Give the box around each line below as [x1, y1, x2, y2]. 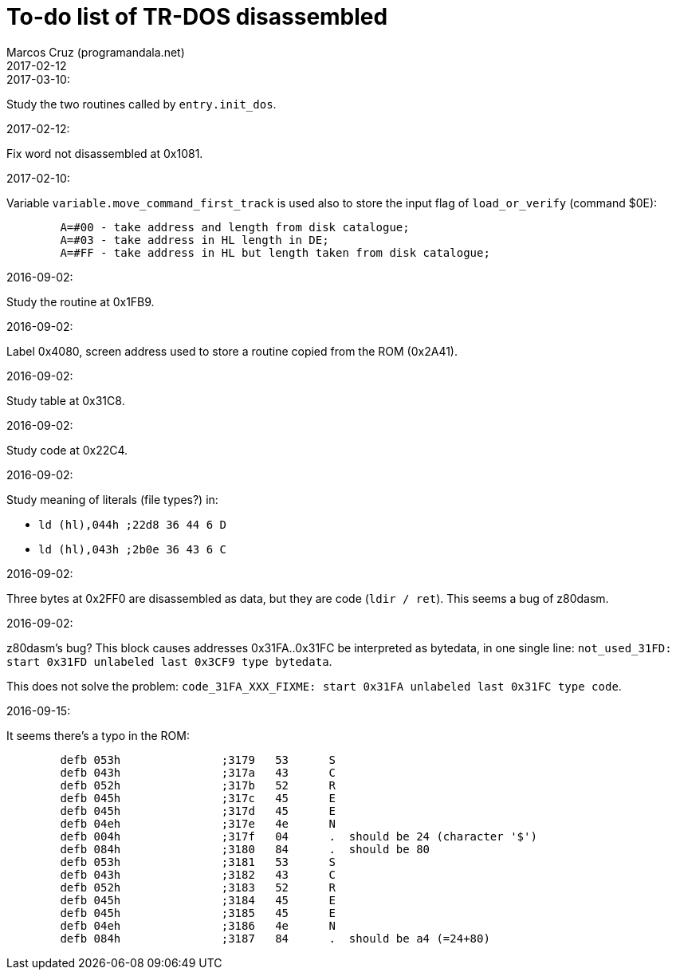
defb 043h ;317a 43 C [60, 765, 336, 779]
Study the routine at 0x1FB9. [6, 294, 155, 309]
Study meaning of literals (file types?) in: [6, 492, 218, 506]
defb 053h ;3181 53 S [60, 855, 336, 868]
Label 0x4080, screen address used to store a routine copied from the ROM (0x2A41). [6, 344, 458, 358]
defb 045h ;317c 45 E [60, 791, 336, 805]
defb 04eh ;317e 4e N [60, 817, 336, 830]
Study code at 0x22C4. [6, 443, 128, 457]
